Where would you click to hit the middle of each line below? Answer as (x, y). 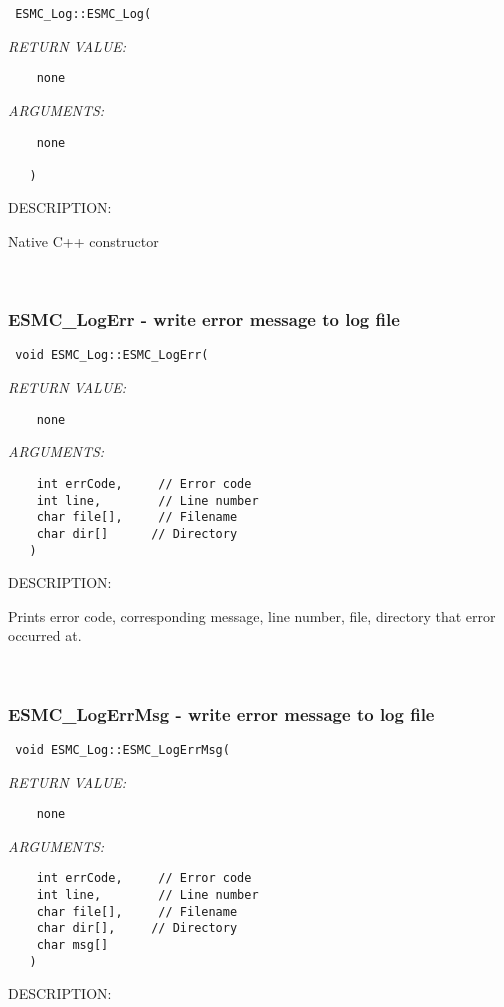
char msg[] (72, 944)
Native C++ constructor (83, 241)
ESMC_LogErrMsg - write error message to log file (221, 713)
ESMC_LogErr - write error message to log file (204, 319)
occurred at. (45, 635)
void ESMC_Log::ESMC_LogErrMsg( (122, 749)
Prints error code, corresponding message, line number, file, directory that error (252, 615)
